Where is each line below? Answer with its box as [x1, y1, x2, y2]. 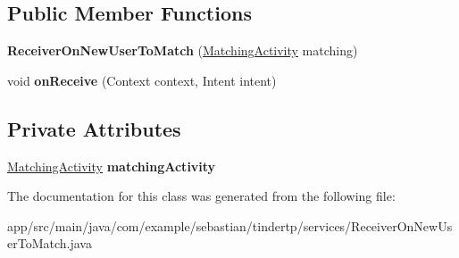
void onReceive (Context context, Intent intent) [7, 71, 277, 89]
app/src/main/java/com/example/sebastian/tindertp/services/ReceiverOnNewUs [7, 216, 453, 235]
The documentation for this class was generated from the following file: [7, 187, 396, 205]
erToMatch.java [7, 234, 92, 253]
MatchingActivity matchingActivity [7, 156, 216, 175]
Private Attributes [7, 114, 181, 142]
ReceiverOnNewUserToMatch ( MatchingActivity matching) [7, 41, 358, 60]
